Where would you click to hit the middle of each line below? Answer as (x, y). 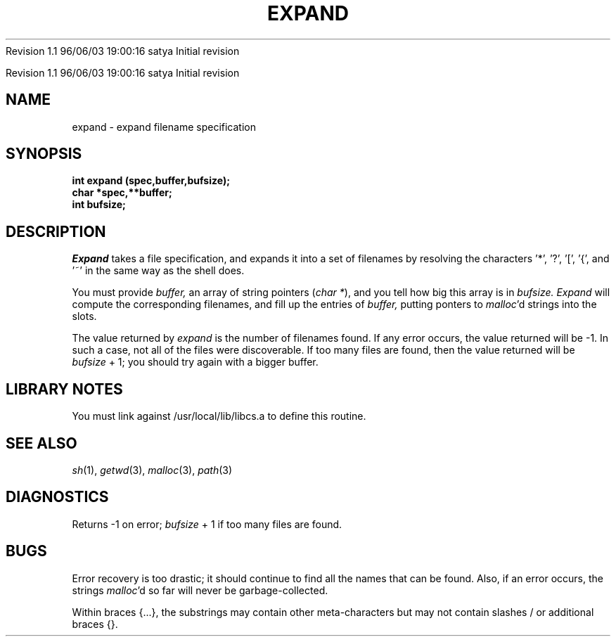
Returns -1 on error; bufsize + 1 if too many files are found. (207, 524)
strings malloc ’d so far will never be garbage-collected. (200, 590)
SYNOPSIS (44, 154)
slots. (84, 316)
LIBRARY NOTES (64, 389)
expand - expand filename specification (164, 127)
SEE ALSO (41, 443)
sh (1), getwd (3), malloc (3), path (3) (152, 470)
